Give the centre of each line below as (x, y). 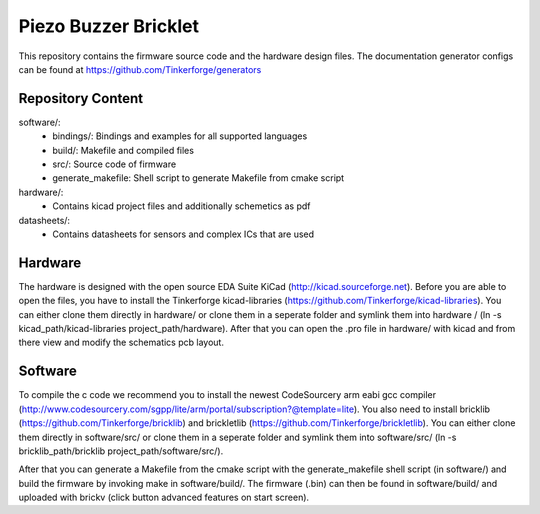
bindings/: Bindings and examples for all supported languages (180, 136)
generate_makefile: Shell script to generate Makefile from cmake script (198, 178)
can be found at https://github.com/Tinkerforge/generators (140, 69)
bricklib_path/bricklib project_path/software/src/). (121, 451)
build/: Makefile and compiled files (123, 150)
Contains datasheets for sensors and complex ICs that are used (183, 234)
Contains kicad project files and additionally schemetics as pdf (181, 206)
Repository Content (81, 98)
